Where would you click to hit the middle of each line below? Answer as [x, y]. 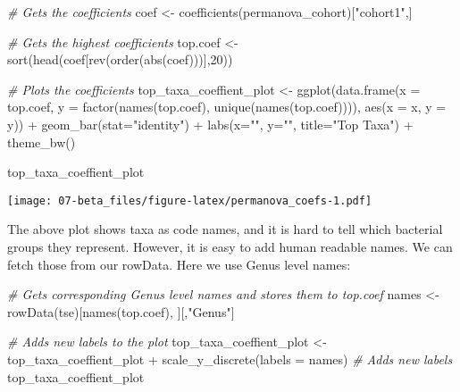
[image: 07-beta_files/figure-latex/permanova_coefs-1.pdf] [190, 200]
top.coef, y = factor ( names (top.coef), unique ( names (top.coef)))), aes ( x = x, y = [227, 107]
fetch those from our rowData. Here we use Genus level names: [179, 264]
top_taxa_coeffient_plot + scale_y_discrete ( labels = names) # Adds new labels [230, 359]
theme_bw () [42, 142]
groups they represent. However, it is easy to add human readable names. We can [230, 246]
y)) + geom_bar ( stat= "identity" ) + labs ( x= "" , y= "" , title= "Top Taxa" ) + [210, 124]
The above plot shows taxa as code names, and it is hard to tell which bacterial [225, 229]
